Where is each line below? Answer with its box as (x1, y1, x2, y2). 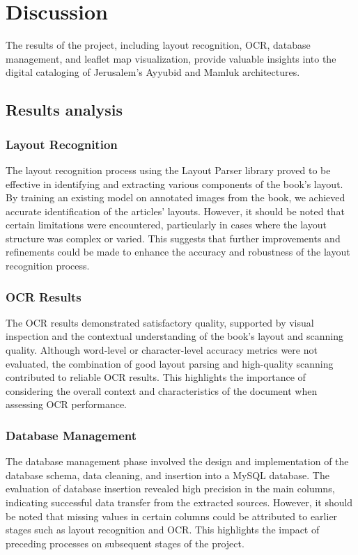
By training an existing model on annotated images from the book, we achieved (6, 190, 345, 205)
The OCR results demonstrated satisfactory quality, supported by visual (6, 315, 314, 329)
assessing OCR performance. (6, 397, 127, 412)
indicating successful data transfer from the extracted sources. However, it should (6, 495, 353, 510)
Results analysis (6, 99, 123, 120)
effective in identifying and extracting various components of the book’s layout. (6, 176, 343, 191)
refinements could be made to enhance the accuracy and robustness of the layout (6, 244, 350, 259)
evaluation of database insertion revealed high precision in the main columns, (6, 481, 335, 496)
